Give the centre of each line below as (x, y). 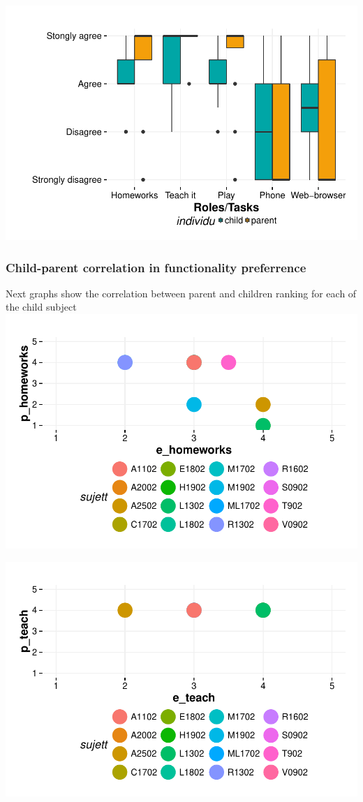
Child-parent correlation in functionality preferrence (156, 267)
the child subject (41, 307)
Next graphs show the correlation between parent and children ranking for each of (181, 293)
